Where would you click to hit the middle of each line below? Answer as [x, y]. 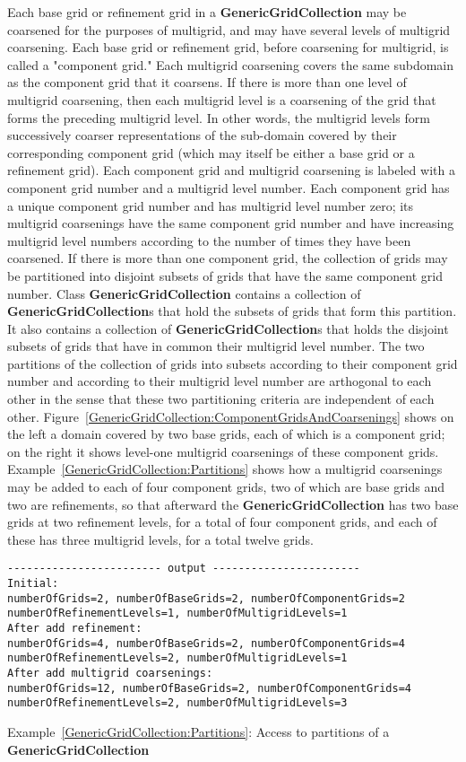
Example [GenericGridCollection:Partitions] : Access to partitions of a [198, 731]
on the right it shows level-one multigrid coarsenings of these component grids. [223, 451]
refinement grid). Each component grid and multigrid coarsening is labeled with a [231, 170]
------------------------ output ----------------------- [184, 569]
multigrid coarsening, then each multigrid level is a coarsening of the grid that [222, 99]
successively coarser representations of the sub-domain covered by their [202, 135]
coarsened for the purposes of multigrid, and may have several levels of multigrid [229, 29]
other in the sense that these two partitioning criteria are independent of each [221, 399]
